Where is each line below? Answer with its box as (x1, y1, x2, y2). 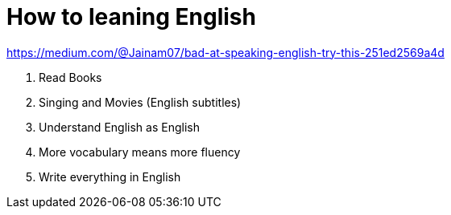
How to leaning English (6, 3, 256, 30)
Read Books (39, 70, 102, 84)
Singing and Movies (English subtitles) (39, 95, 242, 109)
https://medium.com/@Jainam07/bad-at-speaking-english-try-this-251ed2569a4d (6, 45, 445, 59)
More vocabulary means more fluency (39, 144, 241, 159)
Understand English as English (39, 120, 200, 134)
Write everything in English (39, 169, 181, 184)
